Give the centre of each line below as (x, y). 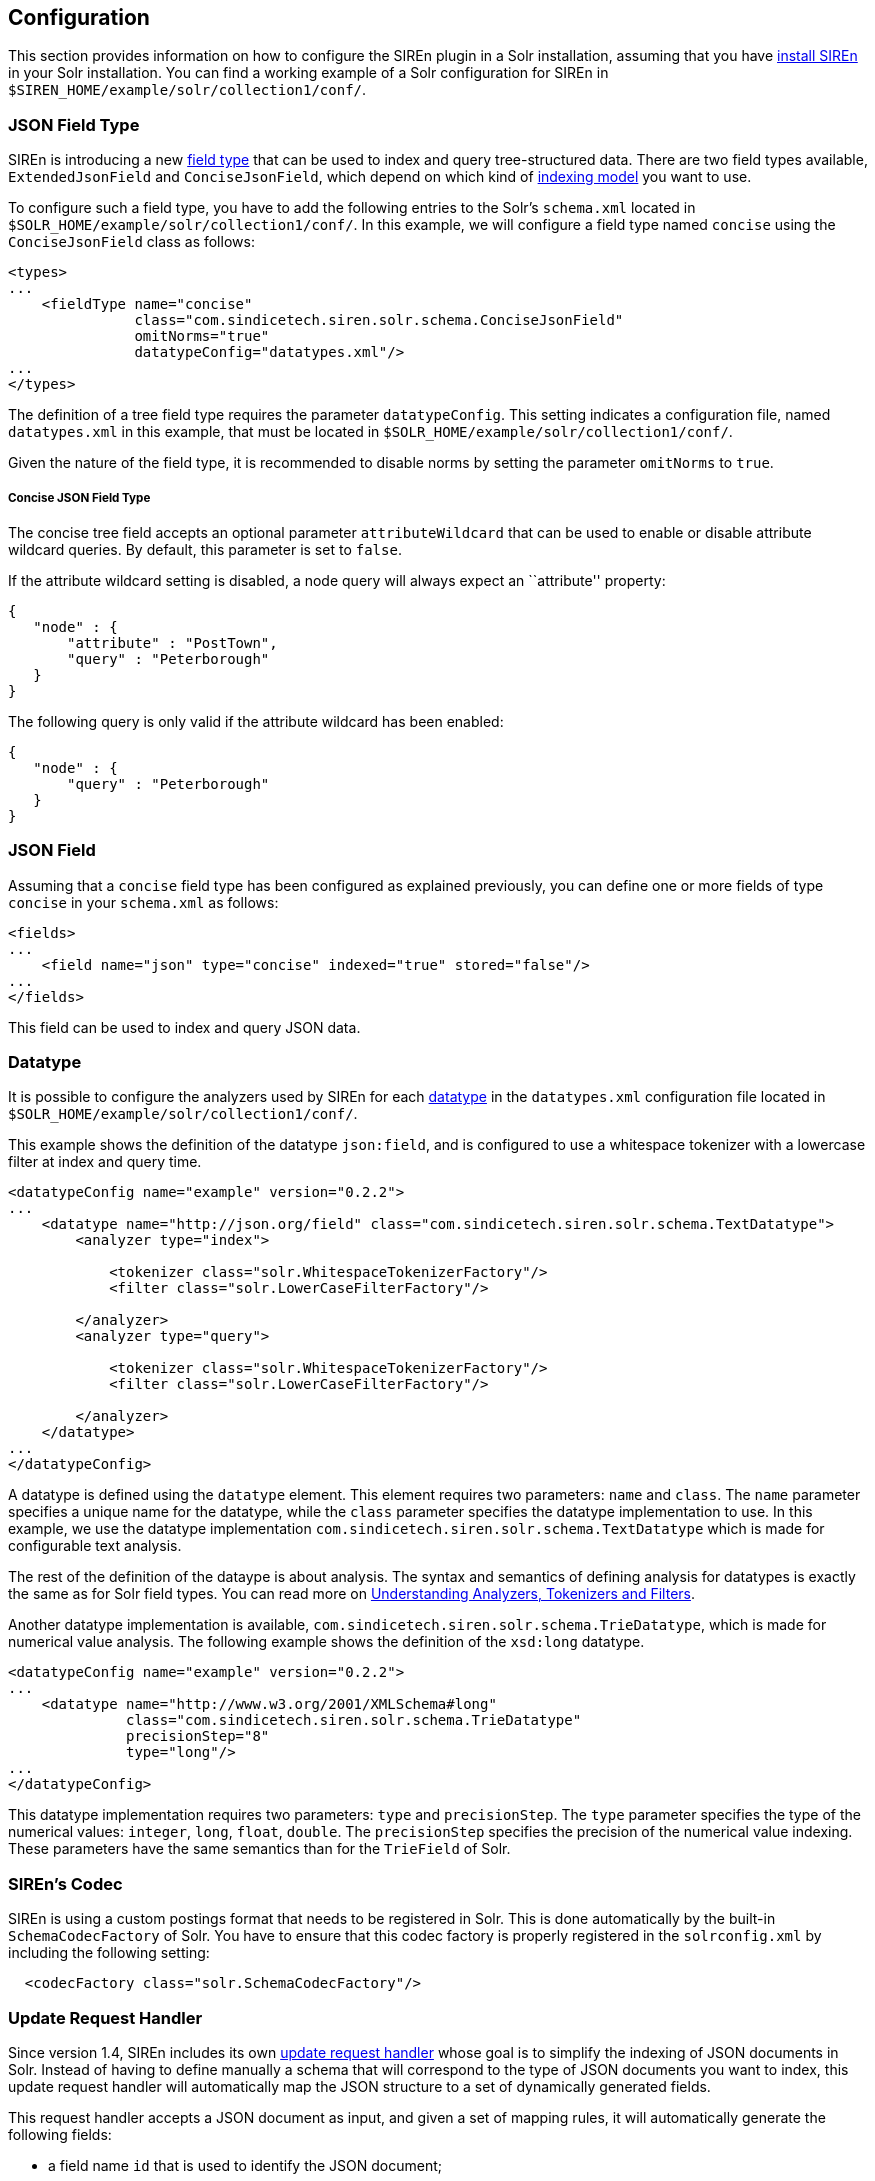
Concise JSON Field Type (79, 497)
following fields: (60, 2134)
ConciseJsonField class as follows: (131, 242)
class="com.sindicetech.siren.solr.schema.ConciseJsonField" (379, 320)
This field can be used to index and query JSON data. (184, 1027)
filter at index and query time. (105, 1162)
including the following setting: (109, 1953)
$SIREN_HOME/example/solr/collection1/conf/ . (187, 90)
